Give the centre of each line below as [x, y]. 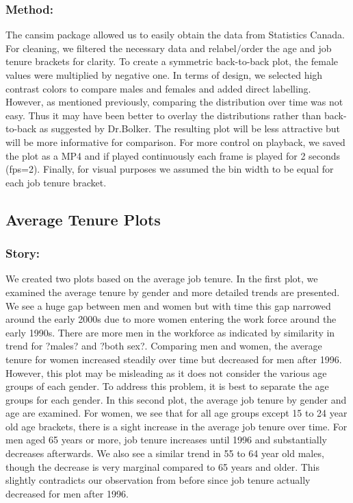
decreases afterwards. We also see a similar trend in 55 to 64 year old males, [165, 453]
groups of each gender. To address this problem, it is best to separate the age [167, 386]
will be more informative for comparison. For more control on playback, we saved [175, 142]
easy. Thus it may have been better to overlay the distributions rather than [164, 115]
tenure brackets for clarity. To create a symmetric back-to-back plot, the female [172, 61]
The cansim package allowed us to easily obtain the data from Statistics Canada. [175, 35]
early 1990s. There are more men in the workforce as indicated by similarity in [170, 332]
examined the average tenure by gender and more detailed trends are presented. [173, 292]
